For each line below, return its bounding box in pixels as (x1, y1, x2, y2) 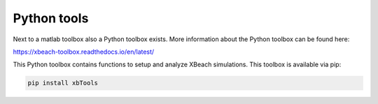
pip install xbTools (27, 79, 98, 87)
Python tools (13, 10, 89, 26)
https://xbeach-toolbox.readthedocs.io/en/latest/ (13, 47, 155, 56)
